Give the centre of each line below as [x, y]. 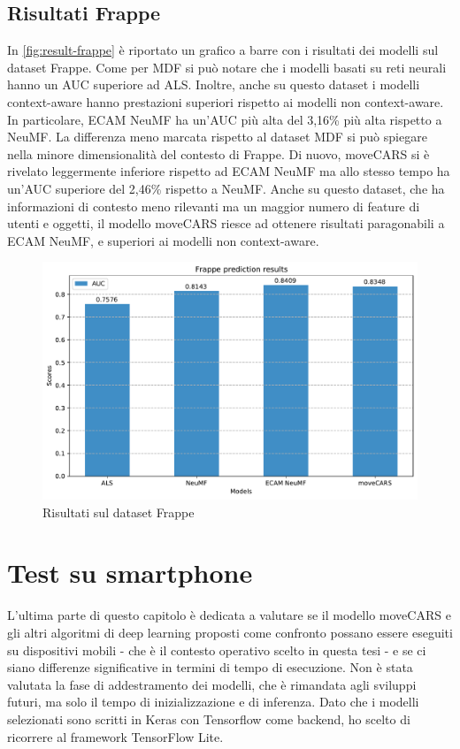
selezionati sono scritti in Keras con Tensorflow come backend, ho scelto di [209, 718]
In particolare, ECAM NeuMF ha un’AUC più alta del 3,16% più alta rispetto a [225, 119]
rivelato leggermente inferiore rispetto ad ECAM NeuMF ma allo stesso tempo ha [229, 171]
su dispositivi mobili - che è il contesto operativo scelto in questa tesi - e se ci [217, 650]
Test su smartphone [130, 573]
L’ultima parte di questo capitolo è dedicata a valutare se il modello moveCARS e [229, 615]
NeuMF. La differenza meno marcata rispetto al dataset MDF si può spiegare [217, 137]
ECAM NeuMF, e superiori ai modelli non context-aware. [163, 240]
